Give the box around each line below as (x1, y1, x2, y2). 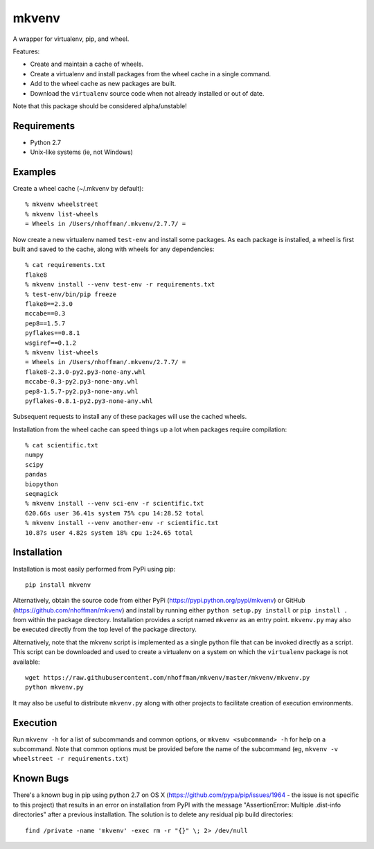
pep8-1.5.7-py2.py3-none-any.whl (25, 387, 139, 395)
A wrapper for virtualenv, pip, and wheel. (12, 35, 130, 43)
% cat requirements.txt (25, 261, 106, 269)
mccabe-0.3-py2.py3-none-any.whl (25, 378, 139, 386)
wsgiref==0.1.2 (25, 338, 77, 347)
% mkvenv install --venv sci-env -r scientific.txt (25, 499, 204, 508)
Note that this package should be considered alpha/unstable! (12, 101, 187, 110)
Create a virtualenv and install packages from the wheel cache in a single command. (30, 69, 271, 78)
